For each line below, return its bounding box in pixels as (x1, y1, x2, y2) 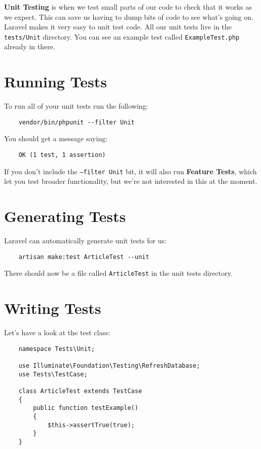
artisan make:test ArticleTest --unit (18, 253, 150, 261)
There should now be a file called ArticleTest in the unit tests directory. (4, 268, 233, 278)
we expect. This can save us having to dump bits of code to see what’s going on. (4, 11, 253, 22)
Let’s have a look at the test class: (4, 327, 110, 338)
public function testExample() (33, 404, 138, 412)
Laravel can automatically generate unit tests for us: (4, 235, 167, 246)
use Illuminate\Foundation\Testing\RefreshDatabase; (18, 362, 200, 369)
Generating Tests (4, 206, 126, 227)
